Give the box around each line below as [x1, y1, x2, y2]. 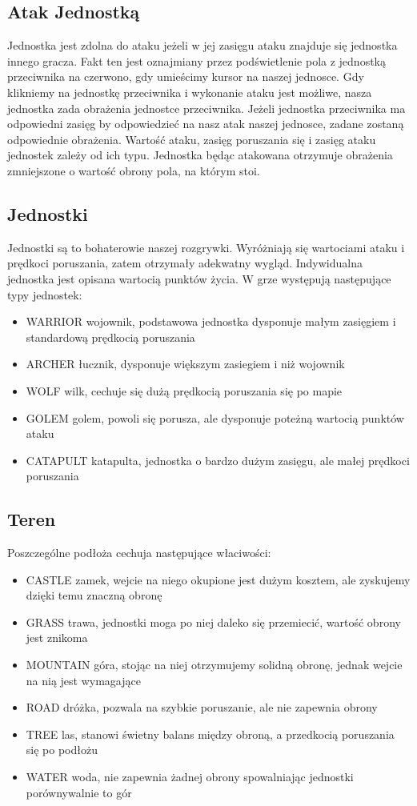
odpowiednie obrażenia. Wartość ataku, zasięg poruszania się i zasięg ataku [7, 130, 376, 147]
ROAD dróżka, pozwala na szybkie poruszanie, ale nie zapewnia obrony [26, 699, 378, 716]
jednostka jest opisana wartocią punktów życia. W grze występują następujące [7, 270, 391, 287]
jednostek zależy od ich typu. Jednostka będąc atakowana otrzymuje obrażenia [7, 146, 393, 163]
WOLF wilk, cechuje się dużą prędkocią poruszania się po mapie [26, 382, 343, 399]
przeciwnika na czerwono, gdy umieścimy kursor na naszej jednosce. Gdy [7, 68, 364, 85]
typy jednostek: [7, 286, 82, 303]
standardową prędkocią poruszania [26, 328, 195, 345]
